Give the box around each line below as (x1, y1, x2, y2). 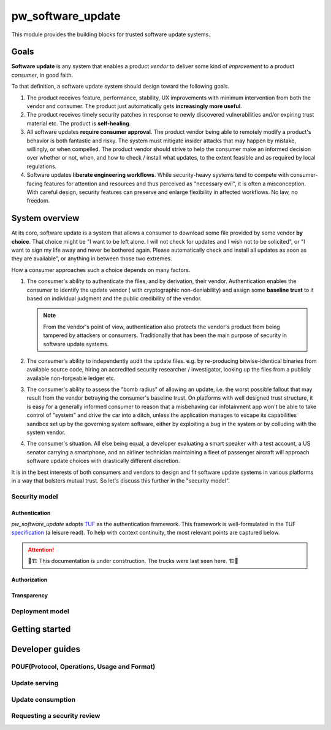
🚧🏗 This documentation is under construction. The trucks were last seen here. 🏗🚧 (28, 557, 239, 565)
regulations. (26, 163, 57, 170)
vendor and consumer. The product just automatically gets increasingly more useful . (26, 103, 242, 110)
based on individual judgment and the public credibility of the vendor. (26, 295, 202, 302)
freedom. (26, 197, 50, 204)
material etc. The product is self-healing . (26, 120, 131, 127)
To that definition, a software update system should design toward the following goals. (11, 83, 230, 90)
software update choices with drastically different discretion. (26, 457, 180, 465)
